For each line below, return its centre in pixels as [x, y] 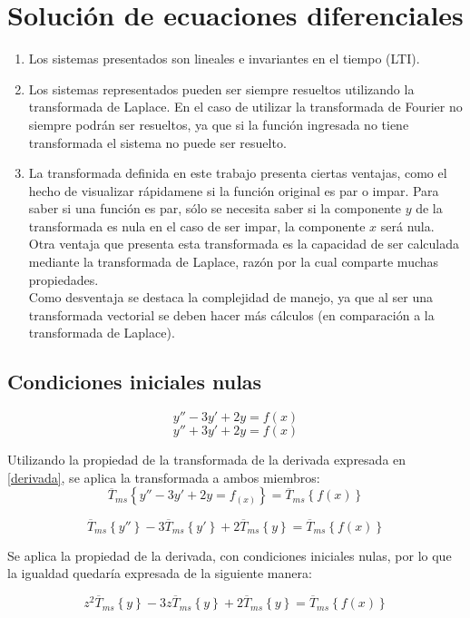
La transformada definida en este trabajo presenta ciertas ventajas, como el [238, 173]
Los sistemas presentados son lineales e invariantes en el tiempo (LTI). [224, 59]
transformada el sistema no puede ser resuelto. [157, 142]
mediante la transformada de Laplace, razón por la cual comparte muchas [234, 262]
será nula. [407, 226]
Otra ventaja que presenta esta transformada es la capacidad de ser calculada [244, 244]
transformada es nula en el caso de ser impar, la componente [197, 226]
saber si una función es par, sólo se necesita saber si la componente [215, 208]
